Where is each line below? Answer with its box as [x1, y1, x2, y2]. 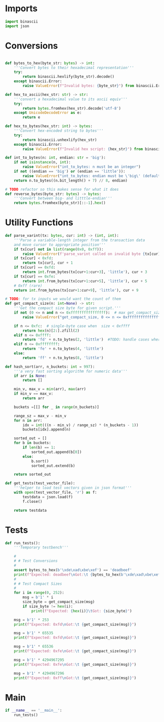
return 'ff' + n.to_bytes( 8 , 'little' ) [22, 355, 104, 360]
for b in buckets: [14, 441, 51, 446]
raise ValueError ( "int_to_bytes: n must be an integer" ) [22, 164, 141, 169]
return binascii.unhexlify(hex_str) [22, 137, 97, 142]
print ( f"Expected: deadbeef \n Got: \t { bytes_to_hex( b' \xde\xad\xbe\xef [14, 572, 161, 577]
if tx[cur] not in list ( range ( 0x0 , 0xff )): [14, 247, 104, 252]
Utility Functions [5, 217, 73, 228]
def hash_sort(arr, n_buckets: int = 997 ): [5, 364, 95, 369]
